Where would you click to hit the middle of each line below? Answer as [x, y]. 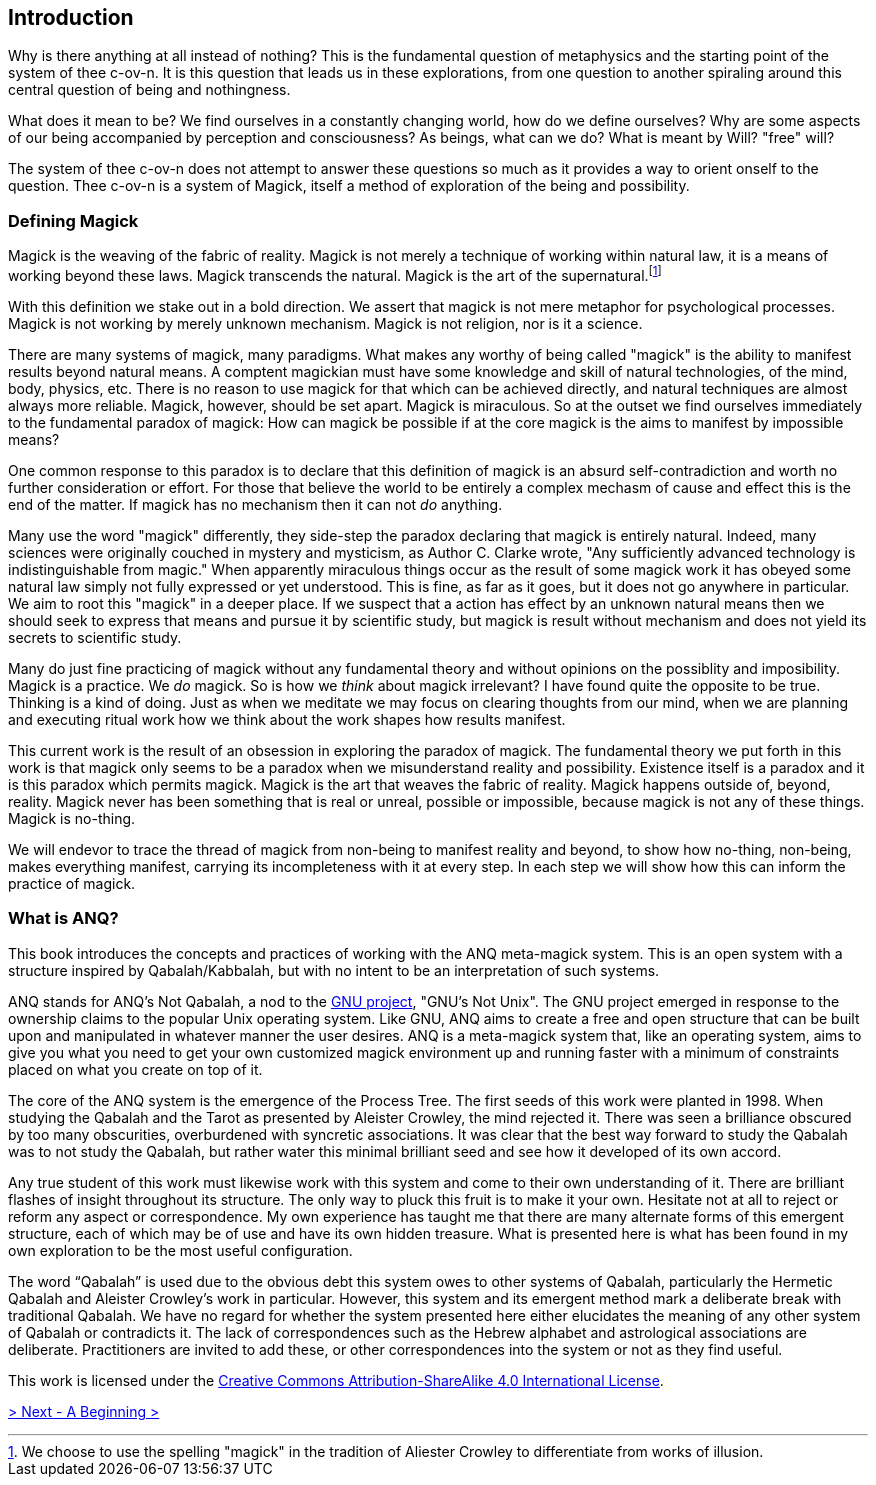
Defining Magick [73, 220]
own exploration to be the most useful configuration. [180, 1250]
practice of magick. [72, 883]
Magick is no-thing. [72, 818]
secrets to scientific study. [95, 637]
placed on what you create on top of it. [135, 1069]
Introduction [71, 17]
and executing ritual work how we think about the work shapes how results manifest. [287, 719]
